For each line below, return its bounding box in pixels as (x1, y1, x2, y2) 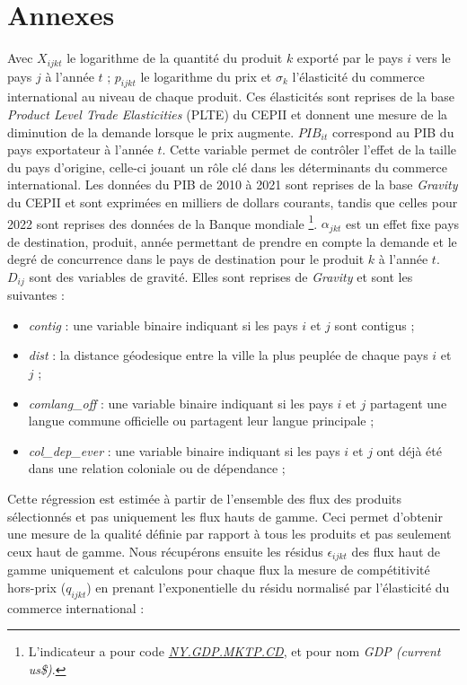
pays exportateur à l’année (7, 140, 154, 159)
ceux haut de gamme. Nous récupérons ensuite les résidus (7, 541, 323, 560)
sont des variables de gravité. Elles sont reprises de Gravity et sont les (29, 267, 413, 285)
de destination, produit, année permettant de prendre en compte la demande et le (7, 232, 457, 250)
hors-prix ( (7, 577, 66, 596)
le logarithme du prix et (140, 66, 272, 85)
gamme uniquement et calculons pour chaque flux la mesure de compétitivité (7, 560, 430, 579)
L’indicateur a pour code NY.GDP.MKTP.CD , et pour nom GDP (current (28, 642, 441, 661)
